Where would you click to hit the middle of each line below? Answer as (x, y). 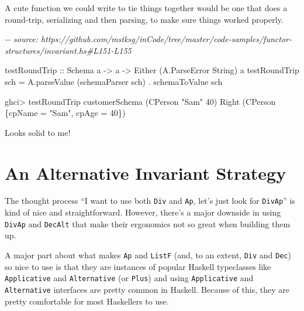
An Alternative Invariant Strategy (146, 172)
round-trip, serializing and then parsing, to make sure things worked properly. (144, 19)
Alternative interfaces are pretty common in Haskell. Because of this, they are (147, 289)
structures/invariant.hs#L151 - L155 (68, 50)
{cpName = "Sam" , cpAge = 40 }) (65, 113)
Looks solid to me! (38, 132)
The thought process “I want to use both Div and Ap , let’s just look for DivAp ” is (150, 201)
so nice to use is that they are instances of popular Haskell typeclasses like (138, 266)
